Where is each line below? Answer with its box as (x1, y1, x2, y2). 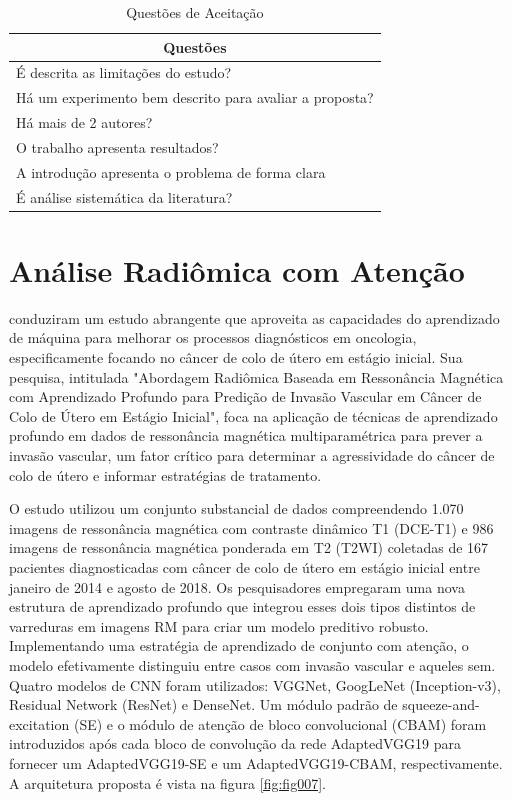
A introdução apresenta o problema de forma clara (16, 161, 326, 182)
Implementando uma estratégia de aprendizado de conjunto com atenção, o (9, 635, 469, 656)
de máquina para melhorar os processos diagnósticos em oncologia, (9, 327, 417, 348)
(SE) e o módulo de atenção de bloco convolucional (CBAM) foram (73, 713, 487, 734)
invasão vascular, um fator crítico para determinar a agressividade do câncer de (9, 445, 495, 466)
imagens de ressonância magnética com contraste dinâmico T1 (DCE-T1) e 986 (9, 517, 494, 538)
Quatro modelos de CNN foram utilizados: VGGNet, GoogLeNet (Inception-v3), (9, 674, 501, 695)
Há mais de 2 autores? (16, 112, 153, 133)
